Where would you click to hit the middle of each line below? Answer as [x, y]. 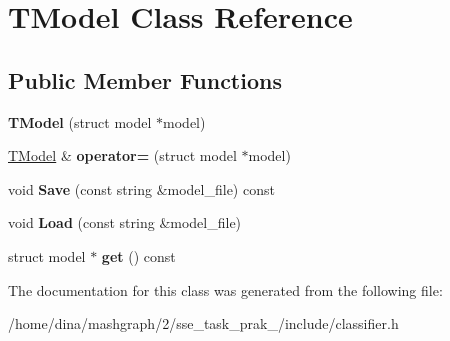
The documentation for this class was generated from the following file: [225, 289]
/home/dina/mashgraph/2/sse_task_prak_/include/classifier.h [203, 323]
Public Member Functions [145, 79]
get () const [138, 255]
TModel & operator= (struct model [122, 155]
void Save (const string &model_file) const [141, 188]
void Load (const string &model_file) [125, 222]
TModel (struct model [80, 121]
